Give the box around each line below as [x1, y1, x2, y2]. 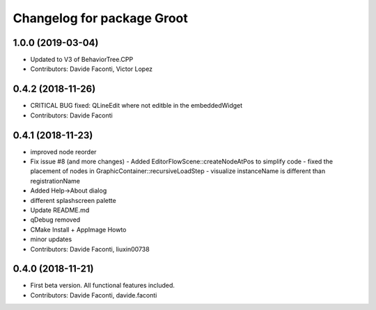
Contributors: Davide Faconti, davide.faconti [30, 291, 157, 299]
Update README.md [30, 206, 90, 214]
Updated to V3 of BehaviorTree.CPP [30, 56, 134, 64]
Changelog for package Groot [13, 10, 188, 26]
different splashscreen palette [30, 196, 116, 204]
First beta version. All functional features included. [30, 282, 175, 290]
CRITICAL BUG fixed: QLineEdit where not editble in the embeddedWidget [30, 101, 243, 110]
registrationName [30, 177, 80, 185]
